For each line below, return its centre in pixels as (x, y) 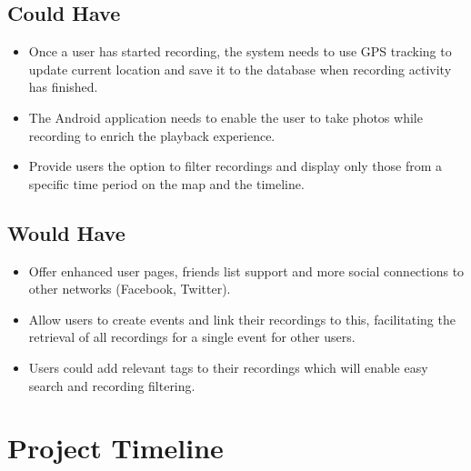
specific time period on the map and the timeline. (166, 183)
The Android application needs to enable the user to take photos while (225, 117)
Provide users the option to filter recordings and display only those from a (235, 166)
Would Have (66, 232)
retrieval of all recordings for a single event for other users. (192, 337)
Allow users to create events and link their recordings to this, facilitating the (242, 319)
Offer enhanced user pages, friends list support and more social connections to (246, 271)
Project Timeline (115, 448)
